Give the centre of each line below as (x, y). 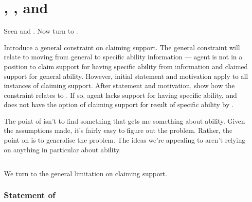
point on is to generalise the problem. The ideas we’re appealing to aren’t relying (125, 140)
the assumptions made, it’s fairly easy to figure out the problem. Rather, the (118, 130)
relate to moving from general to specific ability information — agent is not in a (123, 57)
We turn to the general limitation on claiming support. (86, 173)
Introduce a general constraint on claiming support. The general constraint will (122, 47)
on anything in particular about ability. (63, 149)
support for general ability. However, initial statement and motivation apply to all (126, 76)
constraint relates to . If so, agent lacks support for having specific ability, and (120, 95)
